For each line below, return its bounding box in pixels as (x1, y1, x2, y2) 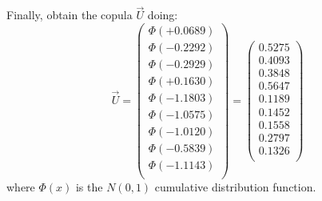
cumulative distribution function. (154, 179, 316, 195)
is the (75, 179, 103, 195)
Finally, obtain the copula (6, 6, 133, 23)
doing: (147, 6, 178, 23)
